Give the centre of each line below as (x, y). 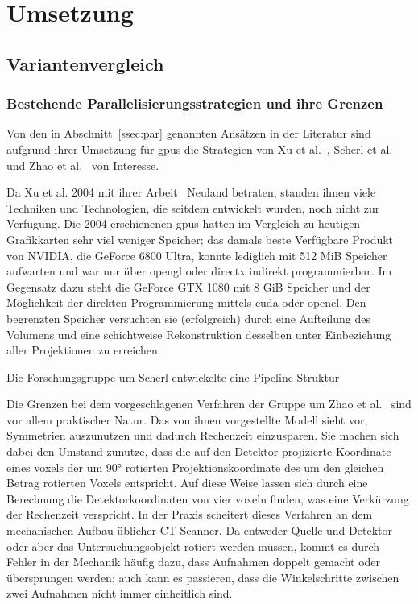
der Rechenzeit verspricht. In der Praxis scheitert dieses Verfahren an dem (190, 514)
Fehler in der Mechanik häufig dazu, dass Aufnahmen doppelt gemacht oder (194, 562)
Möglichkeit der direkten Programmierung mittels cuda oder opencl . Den (186, 302)
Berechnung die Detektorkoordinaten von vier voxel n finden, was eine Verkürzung (208, 498)
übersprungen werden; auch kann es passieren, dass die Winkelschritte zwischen (203, 577)
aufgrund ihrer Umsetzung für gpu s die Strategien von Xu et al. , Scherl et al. (200, 149)
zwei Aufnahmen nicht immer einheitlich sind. (120, 593)
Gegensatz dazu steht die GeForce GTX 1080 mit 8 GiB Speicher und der (188, 286)
